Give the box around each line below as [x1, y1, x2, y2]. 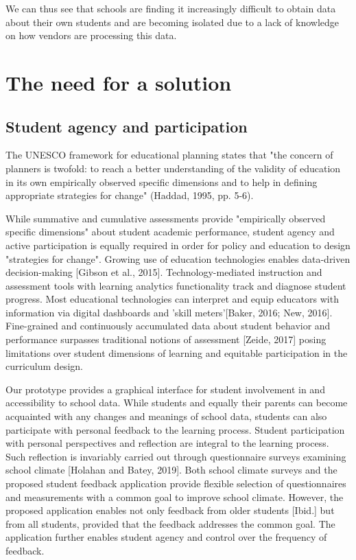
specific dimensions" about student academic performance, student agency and [5, 224, 335, 239]
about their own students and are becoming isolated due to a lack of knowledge [5, 14, 340, 29]
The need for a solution [5, 68, 232, 96]
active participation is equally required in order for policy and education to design [5, 237, 351, 252]
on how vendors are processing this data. [5, 28, 177, 43]
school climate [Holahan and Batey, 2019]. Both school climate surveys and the [5, 463, 337, 477]
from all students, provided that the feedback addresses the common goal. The [5, 516, 335, 530]
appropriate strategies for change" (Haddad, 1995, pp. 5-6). [5, 188, 254, 202]
